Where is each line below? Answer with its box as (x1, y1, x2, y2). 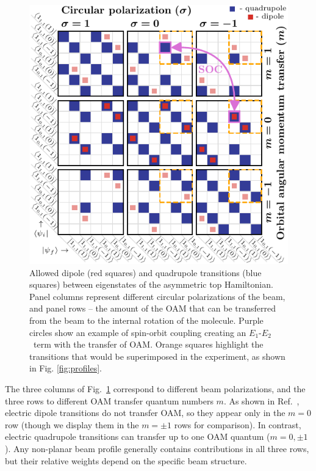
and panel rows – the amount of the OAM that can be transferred (29, 302, 276, 315)
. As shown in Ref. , (223, 394, 300, 407)
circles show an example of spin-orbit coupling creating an (29, 326, 246, 338)
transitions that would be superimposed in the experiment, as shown (29, 349, 285, 362)
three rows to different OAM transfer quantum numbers (5, 394, 214, 407)
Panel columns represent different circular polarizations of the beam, (29, 290, 285, 302)
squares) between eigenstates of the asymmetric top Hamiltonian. (29, 278, 273, 291)
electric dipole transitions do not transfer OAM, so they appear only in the (5, 406, 285, 419)
